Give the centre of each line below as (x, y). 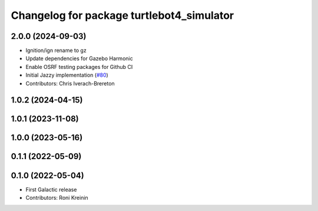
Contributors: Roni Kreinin (57, 197)
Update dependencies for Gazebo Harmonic (79, 58)
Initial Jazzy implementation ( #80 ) (67, 75)
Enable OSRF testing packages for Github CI (79, 67)
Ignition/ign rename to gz (56, 51)
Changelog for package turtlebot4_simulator (122, 15)
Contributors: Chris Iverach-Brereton (70, 83)
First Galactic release (51, 189)
